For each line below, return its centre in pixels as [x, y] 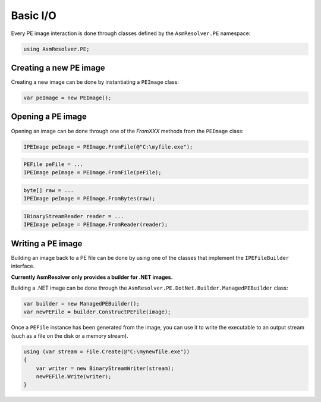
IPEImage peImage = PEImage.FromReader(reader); [96, 225]
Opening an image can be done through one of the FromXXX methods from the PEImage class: [127, 131]
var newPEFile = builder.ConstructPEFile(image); [97, 312]
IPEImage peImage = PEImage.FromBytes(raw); [89, 199]
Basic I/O [34, 15]
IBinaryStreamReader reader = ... [74, 216]
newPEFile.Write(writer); [74, 376]
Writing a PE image [47, 244]
